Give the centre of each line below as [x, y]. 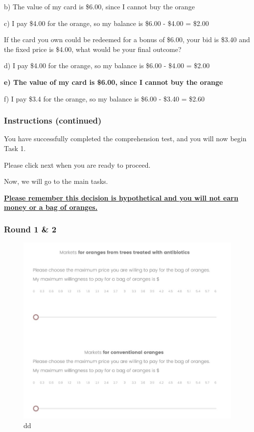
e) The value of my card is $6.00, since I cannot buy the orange [114, 82]
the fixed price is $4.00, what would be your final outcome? [93, 49]
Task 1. [15, 148]
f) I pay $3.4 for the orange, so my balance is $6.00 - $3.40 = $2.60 [104, 98]
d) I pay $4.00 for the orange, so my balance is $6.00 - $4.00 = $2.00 [107, 65]
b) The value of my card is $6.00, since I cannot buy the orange [99, 6]
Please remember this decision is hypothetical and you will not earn [121, 197]
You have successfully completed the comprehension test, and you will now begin [125, 139]
